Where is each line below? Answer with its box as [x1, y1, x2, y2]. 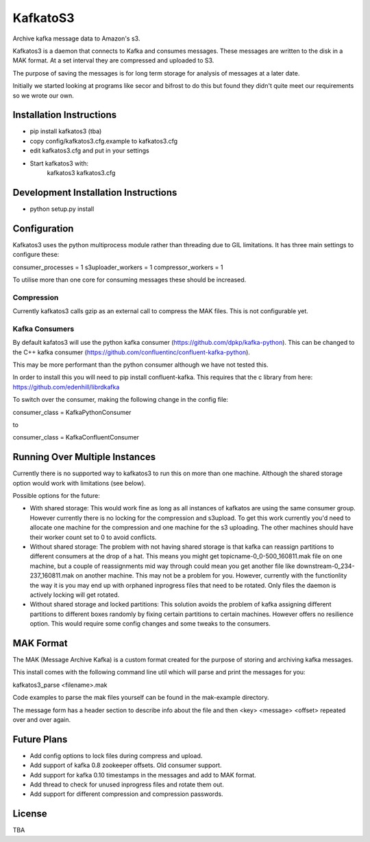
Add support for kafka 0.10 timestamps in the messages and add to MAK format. [29, 771, 256, 779]
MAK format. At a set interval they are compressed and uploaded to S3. [12, 56, 214, 65]
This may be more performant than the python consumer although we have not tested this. [12, 361, 269, 369]
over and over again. [12, 715, 71, 724]
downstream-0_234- [296, 562, 356, 570]
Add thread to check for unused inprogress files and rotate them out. [29, 780, 224, 789]
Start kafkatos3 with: [29, 159, 89, 168]
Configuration [12, 223, 74, 234]
